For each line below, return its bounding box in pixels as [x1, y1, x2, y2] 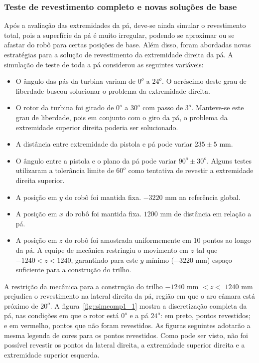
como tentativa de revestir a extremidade [128, 165, 254, 176]
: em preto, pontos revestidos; [160, 310, 251, 321]
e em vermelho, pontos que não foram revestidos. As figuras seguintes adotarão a [4, 320, 251, 331]
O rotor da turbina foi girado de [15, 102, 114, 113]
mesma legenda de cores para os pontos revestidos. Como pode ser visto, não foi [4, 330, 248, 340]
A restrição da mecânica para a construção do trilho [4, 281, 163, 291]
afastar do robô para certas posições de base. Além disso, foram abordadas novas [4, 39, 251, 50]
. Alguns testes [206, 155, 252, 166]
